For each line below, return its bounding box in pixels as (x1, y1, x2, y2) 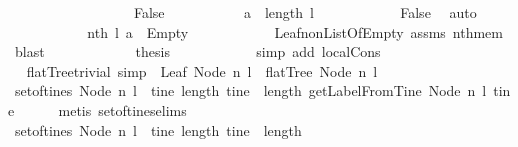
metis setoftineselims (58, 99, 187, 120)
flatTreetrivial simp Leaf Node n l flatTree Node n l (26, 60, 378, 81)
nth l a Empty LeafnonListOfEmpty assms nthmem (87, 21, 503, 42)
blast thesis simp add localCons (14, 41, 381, 62)
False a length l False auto (133, 2, 477, 22)
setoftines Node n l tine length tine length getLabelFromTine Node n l (14, 80, 487, 101)
